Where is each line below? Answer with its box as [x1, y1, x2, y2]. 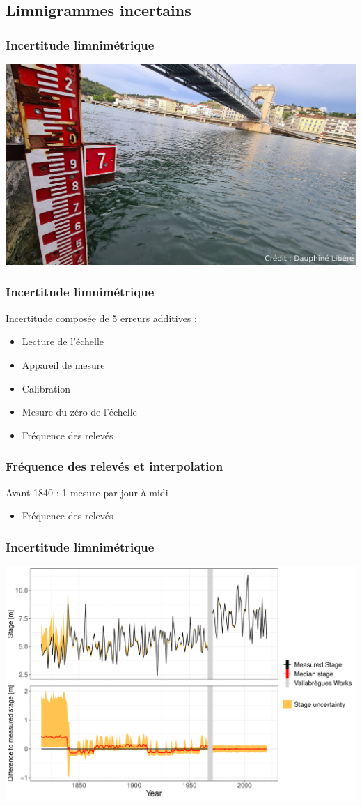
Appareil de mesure [22, 357, 105, 372]
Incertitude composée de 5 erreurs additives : [6, 310, 197, 325]
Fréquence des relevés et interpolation [6, 457, 223, 475]
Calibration [22, 381, 71, 395]
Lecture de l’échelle [22, 334, 104, 349]
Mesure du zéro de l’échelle [22, 404, 137, 419]
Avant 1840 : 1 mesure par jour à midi [6, 485, 168, 499]
